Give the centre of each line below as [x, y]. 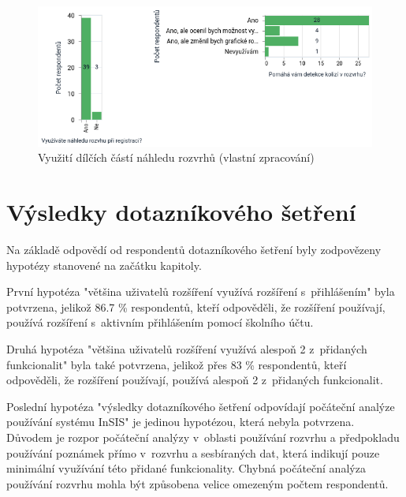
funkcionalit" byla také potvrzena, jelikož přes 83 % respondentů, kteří [177, 364]
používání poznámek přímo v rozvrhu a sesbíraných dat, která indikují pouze [193, 452]
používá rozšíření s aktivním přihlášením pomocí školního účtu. [160, 322]
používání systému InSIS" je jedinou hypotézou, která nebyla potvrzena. [181, 422]
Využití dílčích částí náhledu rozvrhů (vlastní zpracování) [176, 157]
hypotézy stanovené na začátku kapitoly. [104, 265]
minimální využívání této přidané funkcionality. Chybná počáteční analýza [186, 468]
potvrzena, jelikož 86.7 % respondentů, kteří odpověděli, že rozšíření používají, [196, 306]
